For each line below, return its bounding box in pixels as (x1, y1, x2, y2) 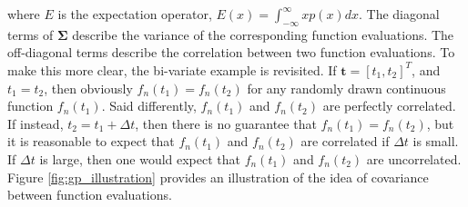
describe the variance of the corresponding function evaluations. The (72, 25, 454, 44)
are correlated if (300, 132, 390, 151)
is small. (412, 132, 459, 151)
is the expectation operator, (57, 5, 212, 23)
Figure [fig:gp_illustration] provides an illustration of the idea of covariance (7, 167, 429, 186)
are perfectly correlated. (322, 96, 456, 115)
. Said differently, (101, 96, 197, 115)
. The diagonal (358, 5, 440, 23)
